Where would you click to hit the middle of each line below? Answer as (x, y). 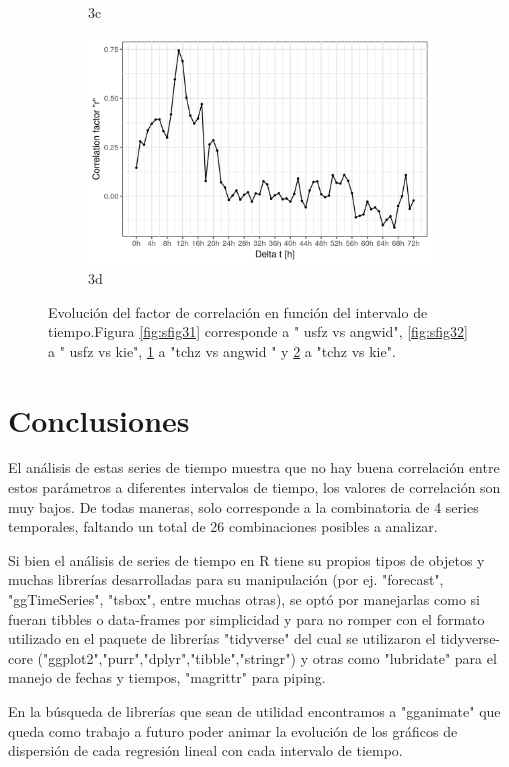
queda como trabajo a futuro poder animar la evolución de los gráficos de (233, 730)
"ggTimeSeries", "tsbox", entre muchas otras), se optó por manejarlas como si (244, 599)
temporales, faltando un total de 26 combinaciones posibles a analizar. (223, 526)
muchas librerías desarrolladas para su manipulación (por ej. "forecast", (226, 579)
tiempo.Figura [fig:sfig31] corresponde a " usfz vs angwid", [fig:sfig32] (258, 331)
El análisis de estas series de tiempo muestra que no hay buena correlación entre (254, 467)
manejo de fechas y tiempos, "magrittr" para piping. (167, 677)
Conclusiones (99, 419)
